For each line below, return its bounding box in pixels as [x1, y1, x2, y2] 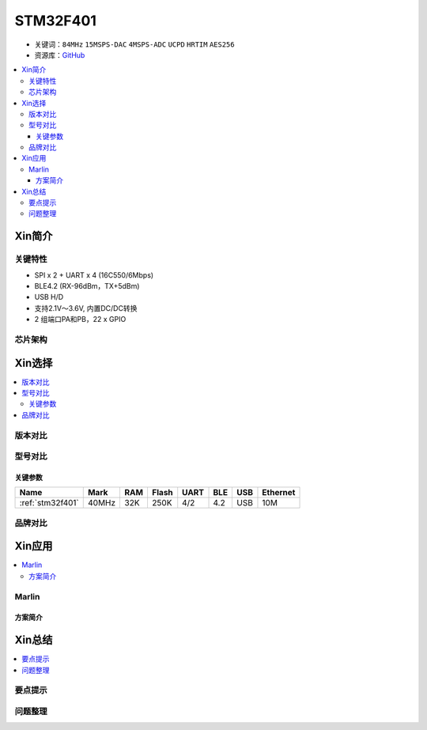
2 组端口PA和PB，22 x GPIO [34, 315, 127, 324]
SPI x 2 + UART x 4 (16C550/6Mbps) [34, 270, 154, 280]
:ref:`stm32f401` [19, 497, 79, 509]
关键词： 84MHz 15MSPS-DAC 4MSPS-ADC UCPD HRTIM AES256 [34, 40, 235, 49]
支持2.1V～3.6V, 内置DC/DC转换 [34, 303, 138, 312]
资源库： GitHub [34, 50, 85, 59]
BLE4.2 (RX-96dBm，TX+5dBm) [34, 281, 140, 290]
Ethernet [262, 487, 296, 498]
